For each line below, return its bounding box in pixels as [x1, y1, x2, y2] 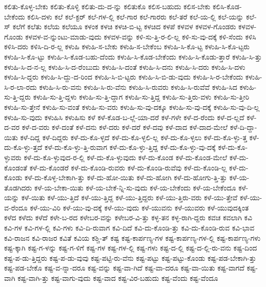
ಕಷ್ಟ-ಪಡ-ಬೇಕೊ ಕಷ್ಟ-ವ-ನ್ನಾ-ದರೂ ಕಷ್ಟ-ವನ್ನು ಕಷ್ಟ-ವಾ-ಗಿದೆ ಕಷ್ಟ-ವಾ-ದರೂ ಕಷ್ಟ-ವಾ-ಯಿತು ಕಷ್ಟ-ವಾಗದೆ [4, 262, 244, 273]
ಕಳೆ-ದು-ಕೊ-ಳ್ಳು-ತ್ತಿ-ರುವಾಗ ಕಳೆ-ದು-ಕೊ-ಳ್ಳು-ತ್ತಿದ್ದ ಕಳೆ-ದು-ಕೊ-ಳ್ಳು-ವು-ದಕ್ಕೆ [45, 142, 216, 152]
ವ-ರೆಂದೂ [4, 202, 28, 213]
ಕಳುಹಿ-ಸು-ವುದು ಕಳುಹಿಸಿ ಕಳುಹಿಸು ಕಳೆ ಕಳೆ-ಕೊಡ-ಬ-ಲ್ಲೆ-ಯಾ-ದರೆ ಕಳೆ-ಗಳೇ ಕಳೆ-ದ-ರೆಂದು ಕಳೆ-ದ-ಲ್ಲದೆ [4, 111, 244, 122]
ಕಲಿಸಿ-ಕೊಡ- [212, 1, 242, 11]
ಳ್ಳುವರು [4, 151, 22, 162]
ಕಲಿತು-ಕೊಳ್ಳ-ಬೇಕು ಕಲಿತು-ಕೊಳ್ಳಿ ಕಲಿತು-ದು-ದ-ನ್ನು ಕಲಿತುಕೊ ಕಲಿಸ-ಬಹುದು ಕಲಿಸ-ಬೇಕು [4, 1, 211, 11]
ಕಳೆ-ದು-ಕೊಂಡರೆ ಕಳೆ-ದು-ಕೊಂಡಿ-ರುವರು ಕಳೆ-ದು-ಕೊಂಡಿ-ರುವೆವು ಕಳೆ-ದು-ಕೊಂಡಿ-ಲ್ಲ [29, 162, 227, 173]
